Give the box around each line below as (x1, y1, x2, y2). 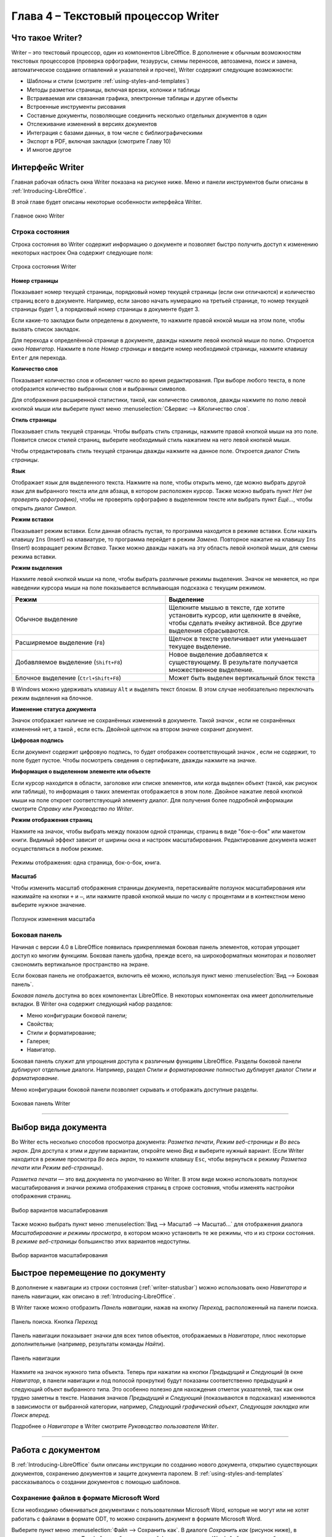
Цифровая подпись (11, 737, 64, 744)
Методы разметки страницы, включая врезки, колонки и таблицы (26, 86, 200, 93)
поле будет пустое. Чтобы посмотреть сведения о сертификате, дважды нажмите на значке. (11, 756, 257, 764)
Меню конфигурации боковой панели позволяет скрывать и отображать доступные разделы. (11, 1086, 258, 1093)
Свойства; (26, 1021, 54, 1028)
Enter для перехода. (11, 354, 67, 361)
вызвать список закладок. (11, 325, 81, 333)
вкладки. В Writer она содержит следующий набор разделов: (11, 1000, 173, 1008)
